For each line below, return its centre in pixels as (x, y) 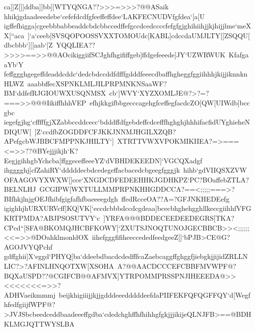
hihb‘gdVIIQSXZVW (215, 170)
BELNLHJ (20, 189)
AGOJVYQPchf (28, 246)
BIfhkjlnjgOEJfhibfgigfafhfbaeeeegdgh (61, 198)
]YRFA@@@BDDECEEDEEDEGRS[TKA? (169, 218)
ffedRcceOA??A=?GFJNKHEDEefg (175, 198)
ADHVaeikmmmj (30, 294)
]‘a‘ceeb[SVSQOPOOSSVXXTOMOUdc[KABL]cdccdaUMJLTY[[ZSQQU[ (139, 35)
